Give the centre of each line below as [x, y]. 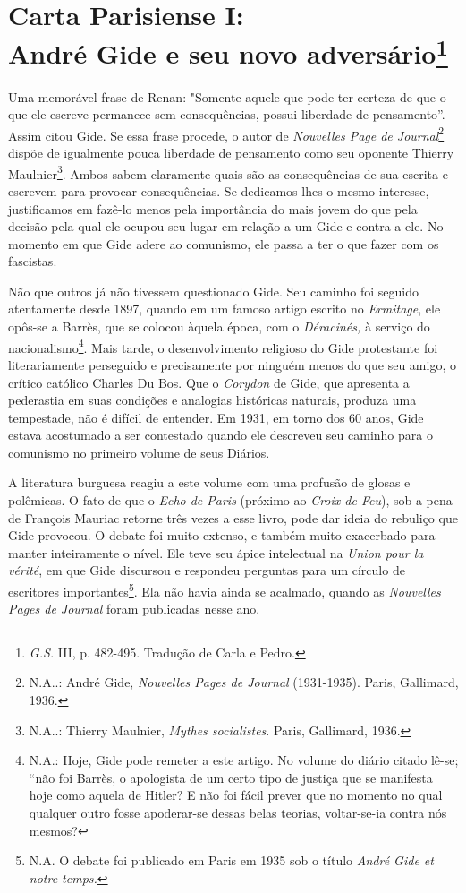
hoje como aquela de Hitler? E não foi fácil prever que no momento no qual [236, 795]
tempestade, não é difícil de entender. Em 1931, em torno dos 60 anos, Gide [216, 417]
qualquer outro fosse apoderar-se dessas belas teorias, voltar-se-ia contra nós [238, 813]
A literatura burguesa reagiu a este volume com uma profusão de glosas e [209, 482]
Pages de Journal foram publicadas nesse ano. [134, 609]
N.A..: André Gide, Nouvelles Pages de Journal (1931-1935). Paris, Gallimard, [244, 682]
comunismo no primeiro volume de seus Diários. [139, 452]
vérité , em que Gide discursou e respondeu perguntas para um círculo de [207, 570]
